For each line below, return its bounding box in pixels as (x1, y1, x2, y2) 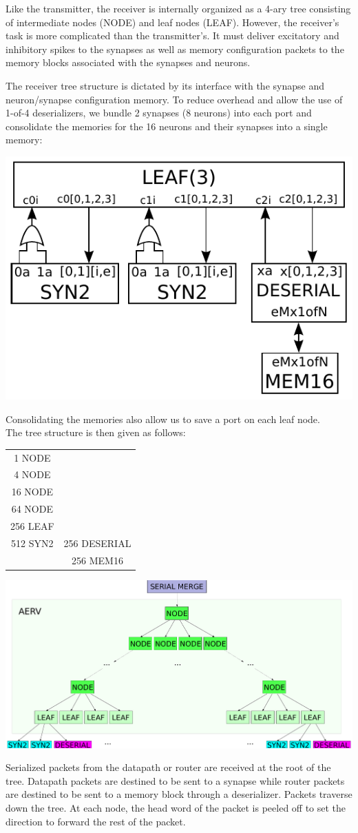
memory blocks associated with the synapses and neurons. (6, 55, 251, 70)
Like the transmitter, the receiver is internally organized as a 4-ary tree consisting (6, 1, 351, 15)
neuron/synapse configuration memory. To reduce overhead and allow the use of (6, 92, 343, 106)
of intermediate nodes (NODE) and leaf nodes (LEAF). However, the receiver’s (6, 14, 339, 29)
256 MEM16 (72, 553, 123, 567)
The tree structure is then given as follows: (6, 425, 186, 440)
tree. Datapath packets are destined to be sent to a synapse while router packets (6, 773, 345, 788)
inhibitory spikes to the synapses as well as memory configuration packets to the (6, 41, 344, 56)
